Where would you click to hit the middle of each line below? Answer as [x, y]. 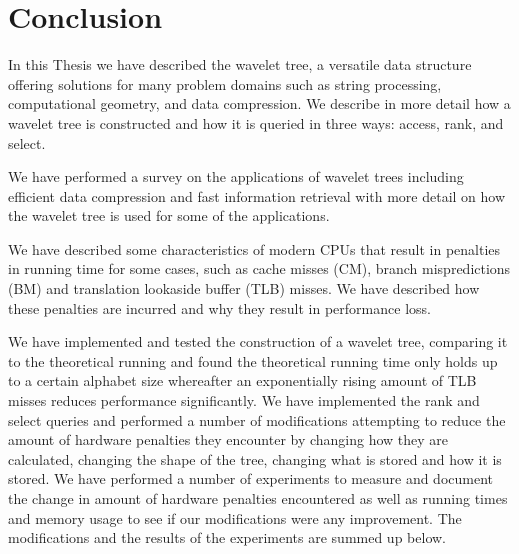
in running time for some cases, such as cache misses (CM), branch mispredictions [259, 268]
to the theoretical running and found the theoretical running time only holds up [253, 360]
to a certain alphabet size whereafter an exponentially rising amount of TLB [242, 380]
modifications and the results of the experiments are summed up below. [227, 537]
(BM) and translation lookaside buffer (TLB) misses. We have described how [244, 288]
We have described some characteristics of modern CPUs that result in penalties [254, 248]
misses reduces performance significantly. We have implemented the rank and [244, 400]
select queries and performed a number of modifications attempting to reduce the [257, 419]
